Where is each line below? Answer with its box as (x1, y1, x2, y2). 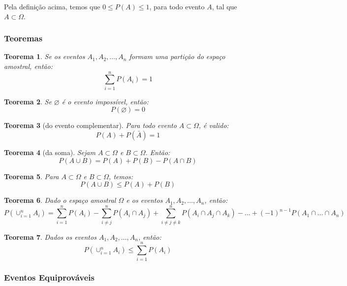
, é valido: (198, 120, 229, 130)
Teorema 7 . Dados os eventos (4, 231, 96, 242)
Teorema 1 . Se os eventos (4, 51, 85, 62)
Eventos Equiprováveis (4, 271, 95, 284)
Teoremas (4, 32, 43, 44)
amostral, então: (4, 61, 53, 71)
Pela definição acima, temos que (4, 1, 100, 11)
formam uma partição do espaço (129, 51, 225, 62)
